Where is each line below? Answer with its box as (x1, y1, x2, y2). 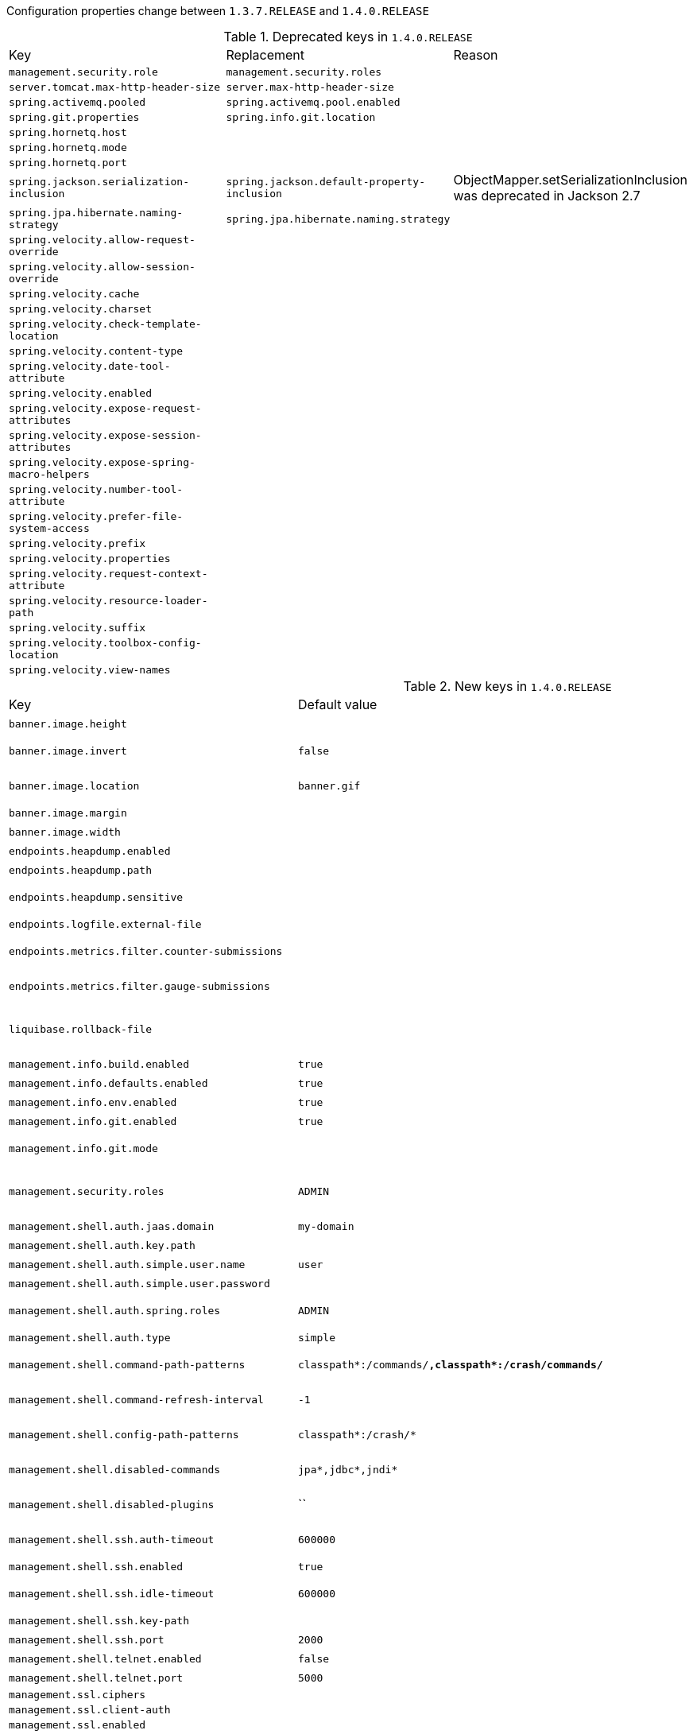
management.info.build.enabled (9, 1057, 189, 1070)
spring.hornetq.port (9, 157, 127, 169)
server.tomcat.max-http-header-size (9, 81, 221, 93)
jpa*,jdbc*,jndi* (298, 1463, 398, 1476)
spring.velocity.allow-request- (9, 234, 196, 246)
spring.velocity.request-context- (9, 568, 208, 580)
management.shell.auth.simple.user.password (9, 1277, 270, 1290)
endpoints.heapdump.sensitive (9, 890, 184, 903)
